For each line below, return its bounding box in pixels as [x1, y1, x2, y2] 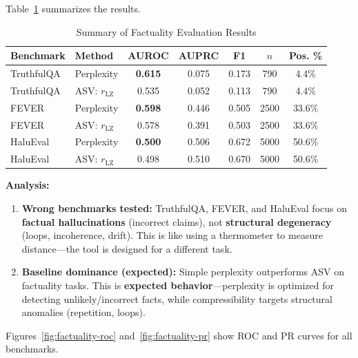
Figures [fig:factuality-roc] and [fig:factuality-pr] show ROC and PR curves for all [6, 328, 352, 342]
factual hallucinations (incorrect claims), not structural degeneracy [21, 214, 332, 229]
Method [74, 48, 114, 63]
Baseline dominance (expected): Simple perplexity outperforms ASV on [21, 264, 344, 279]
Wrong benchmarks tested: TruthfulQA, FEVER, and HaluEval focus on [21, 200, 347, 215]
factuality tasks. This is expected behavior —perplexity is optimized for [21, 277, 334, 292]
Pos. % [289, 48, 323, 63]
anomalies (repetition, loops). [21, 305, 146, 319]
